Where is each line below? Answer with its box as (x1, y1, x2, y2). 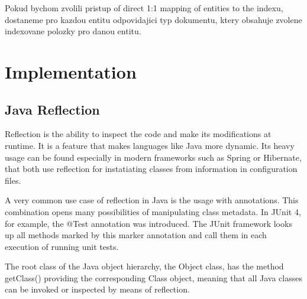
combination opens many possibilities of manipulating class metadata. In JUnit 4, (5, 205, 301, 217)
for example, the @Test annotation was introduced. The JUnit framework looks (5, 217, 292, 229)
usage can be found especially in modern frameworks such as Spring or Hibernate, (5, 151, 302, 163)
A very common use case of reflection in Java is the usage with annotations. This (5, 194, 299, 206)
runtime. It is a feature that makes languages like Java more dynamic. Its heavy (5, 139, 295, 151)
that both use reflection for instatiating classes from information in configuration (5, 162, 298, 175)
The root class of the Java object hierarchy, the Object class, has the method (5, 260, 284, 272)
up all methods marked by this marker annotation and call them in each (5, 229, 267, 241)
